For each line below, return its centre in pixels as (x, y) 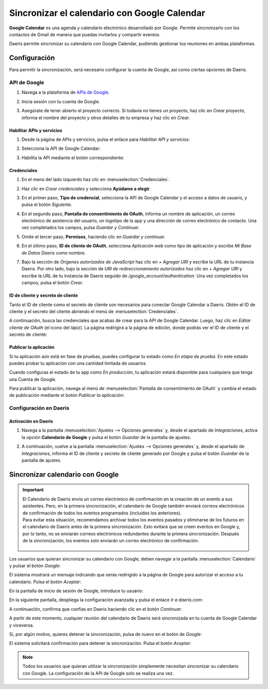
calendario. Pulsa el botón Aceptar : (45, 582)
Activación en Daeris (31, 421)
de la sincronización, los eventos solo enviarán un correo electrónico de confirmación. (111, 541)
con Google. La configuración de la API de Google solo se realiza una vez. (98, 673)
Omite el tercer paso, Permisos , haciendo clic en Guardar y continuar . (94, 237)
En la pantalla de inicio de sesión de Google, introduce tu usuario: (76, 591)
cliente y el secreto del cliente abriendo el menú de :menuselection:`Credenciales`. (94, 311)
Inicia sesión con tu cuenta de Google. (61, 101)
